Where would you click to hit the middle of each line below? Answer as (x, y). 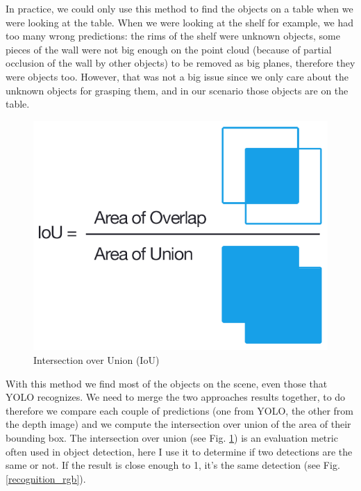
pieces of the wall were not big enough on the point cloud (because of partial (169, 49)
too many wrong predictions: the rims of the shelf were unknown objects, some (173, 36)
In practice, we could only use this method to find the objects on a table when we (179, 8)
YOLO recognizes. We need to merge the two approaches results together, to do (176, 397)
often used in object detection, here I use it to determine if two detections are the (179, 451)
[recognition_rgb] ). (46, 478)
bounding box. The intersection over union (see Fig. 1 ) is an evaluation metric (172, 438)
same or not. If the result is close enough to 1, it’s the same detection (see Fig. (173, 465)
